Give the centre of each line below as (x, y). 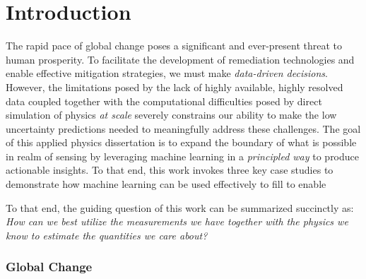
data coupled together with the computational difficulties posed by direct (164, 101)
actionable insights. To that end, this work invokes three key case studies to (170, 170)
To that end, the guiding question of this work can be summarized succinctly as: (180, 207)
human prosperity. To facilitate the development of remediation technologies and (180, 59)
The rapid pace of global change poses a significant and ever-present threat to (174, 46)
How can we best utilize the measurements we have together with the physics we (177, 221)
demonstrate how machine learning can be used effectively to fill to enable (166, 184)
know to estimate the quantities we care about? (107, 235)
